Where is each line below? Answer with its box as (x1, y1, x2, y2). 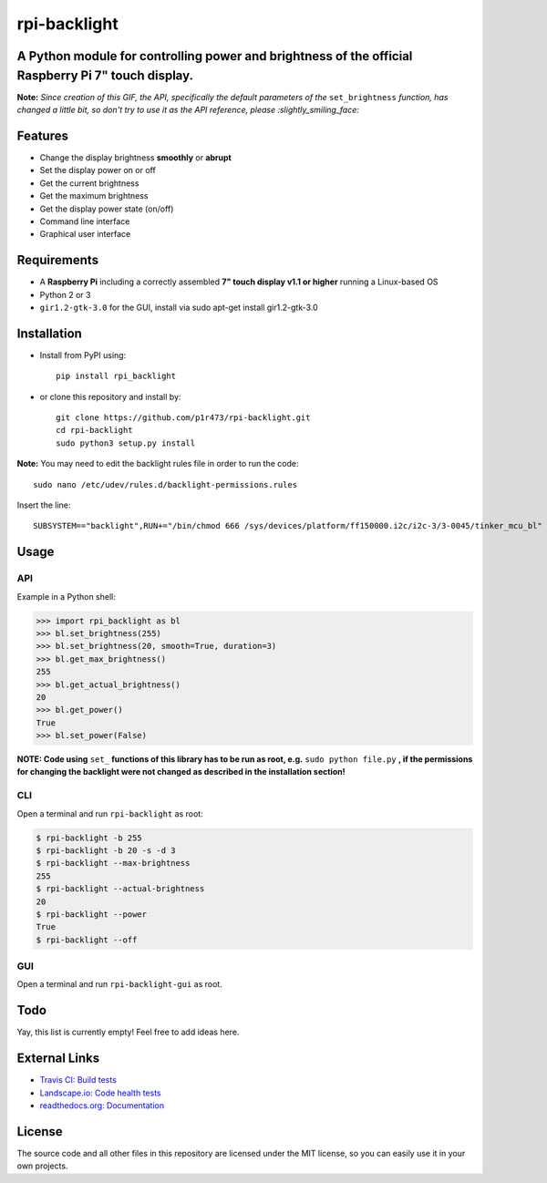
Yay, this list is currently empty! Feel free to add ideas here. (16, 1026, 240, 1038)
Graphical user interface (39, 229, 131, 240)
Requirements (16, 252, 99, 268)
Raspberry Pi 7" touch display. (16, 67, 194, 83)
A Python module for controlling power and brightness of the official (16, 48, 413, 64)
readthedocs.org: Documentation (39, 1100, 164, 1111)
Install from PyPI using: (39, 349, 127, 360)
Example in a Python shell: (16, 591, 116, 602)
